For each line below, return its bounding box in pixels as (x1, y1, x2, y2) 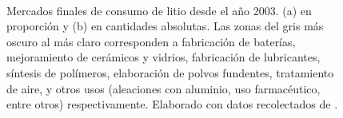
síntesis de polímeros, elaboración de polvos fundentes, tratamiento (6, 64, 334, 81)
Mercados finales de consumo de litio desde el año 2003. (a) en (6, 2, 312, 18)
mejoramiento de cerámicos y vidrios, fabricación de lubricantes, (6, 49, 321, 65)
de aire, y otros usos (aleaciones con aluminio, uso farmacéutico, (6, 80, 321, 96)
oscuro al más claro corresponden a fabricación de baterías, (6, 33, 296, 49)
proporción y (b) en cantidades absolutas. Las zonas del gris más (6, 18, 324, 34)
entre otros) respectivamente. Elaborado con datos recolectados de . (6, 96, 338, 112)
